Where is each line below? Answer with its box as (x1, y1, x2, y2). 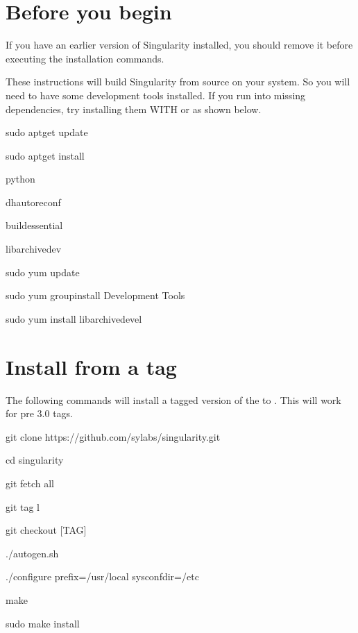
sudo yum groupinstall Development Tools (6, 288, 185, 303)
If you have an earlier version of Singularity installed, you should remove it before (6, 37, 353, 52)
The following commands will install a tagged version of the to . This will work (6, 392, 341, 407)
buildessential (6, 218, 63, 233)
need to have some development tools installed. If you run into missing (6, 87, 306, 102)
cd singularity (6, 453, 64, 467)
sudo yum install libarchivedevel (6, 311, 142, 326)
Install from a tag (6, 352, 177, 380)
